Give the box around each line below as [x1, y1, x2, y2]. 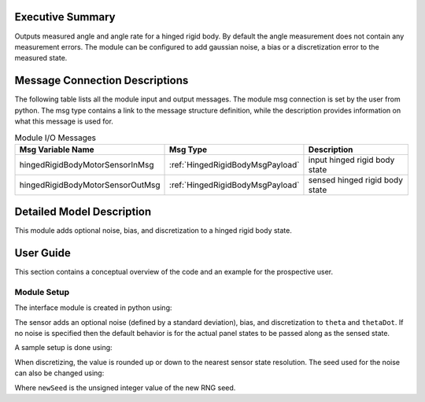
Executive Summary [14, 10, 116, 24]
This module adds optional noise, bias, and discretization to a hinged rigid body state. [14, 226, 293, 235]
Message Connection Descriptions [14, 74, 189, 87]
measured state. [14, 53, 68, 63]
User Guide [14, 246, 71, 260]
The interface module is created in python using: [14, 303, 172, 312]
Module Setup [14, 286, 70, 297]
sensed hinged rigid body [308, 174, 403, 185]
